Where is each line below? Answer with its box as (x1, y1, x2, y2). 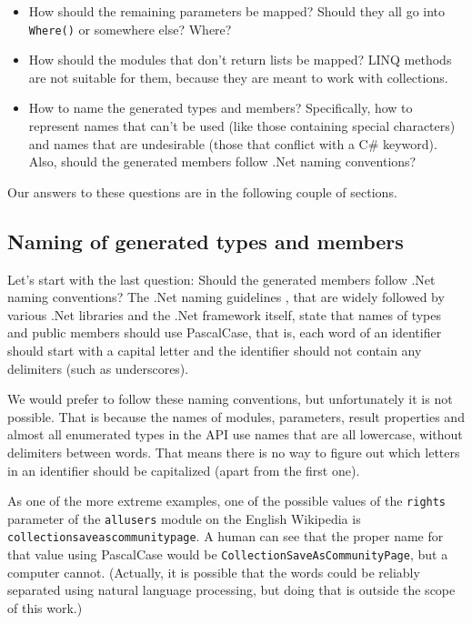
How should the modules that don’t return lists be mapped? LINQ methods (28, 50, 452, 69)
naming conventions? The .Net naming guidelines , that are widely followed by (7, 287, 445, 307)
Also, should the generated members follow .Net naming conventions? (28, 152, 417, 171)
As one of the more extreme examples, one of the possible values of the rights (7, 491, 447, 510)
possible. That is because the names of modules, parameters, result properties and (7, 407, 465, 426)
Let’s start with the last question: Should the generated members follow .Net (7, 269, 436, 288)
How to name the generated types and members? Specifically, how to (28, 98, 413, 117)
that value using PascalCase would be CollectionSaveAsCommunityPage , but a (7, 545, 448, 564)
